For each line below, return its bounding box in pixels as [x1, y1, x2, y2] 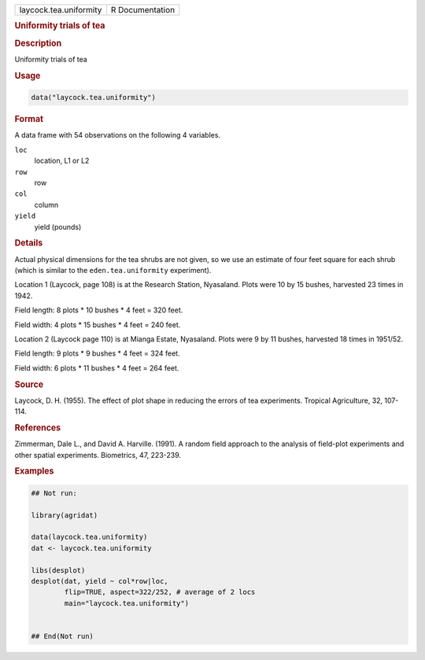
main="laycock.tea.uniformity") [64, 599, 189, 607]
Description [14, 38, 62, 49]
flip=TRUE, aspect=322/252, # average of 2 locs [64, 588, 256, 597]
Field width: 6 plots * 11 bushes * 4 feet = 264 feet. [14, 363, 179, 373]
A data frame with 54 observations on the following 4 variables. [14, 131, 220, 140]
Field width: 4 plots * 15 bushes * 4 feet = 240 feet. [14, 319, 181, 330]
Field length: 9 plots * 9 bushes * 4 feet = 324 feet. [14, 348, 180, 358]
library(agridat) [31, 511, 98, 519]
